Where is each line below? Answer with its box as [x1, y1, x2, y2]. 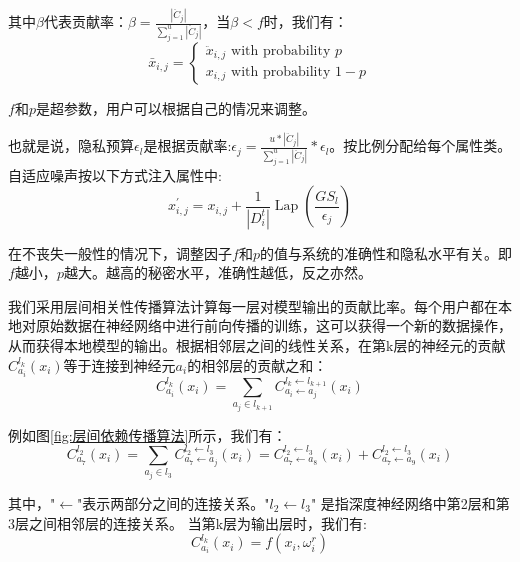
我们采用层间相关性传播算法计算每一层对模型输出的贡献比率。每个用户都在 [8, 295, 498, 316]
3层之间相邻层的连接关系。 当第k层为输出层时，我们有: [8, 512, 367, 533]
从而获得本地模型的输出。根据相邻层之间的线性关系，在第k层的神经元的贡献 [8, 335, 506, 356]
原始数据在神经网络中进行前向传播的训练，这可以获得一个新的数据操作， [35, 315, 512, 336]
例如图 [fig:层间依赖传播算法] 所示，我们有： [8, 424, 287, 445]
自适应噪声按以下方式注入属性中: [8, 164, 222, 185]
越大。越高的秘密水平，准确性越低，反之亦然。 [63, 262, 372, 283]
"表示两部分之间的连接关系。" [76, 492, 270, 513]
